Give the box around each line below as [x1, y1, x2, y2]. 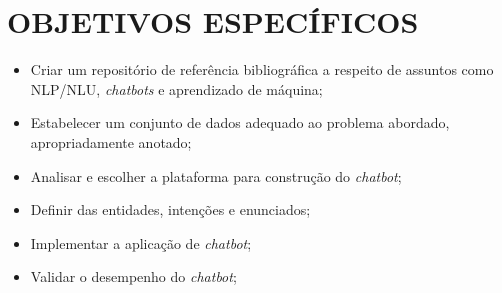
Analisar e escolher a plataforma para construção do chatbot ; [30, 165, 402, 186]
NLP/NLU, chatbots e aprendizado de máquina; [30, 78, 323, 99]
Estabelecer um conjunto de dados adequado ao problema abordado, [30, 112, 450, 133]
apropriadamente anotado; [30, 131, 192, 152]
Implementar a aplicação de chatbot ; [30, 232, 252, 253]
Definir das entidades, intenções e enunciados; [30, 199, 311, 220]
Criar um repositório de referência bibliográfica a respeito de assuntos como [30, 59, 494, 80]
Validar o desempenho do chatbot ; [30, 266, 237, 287]
